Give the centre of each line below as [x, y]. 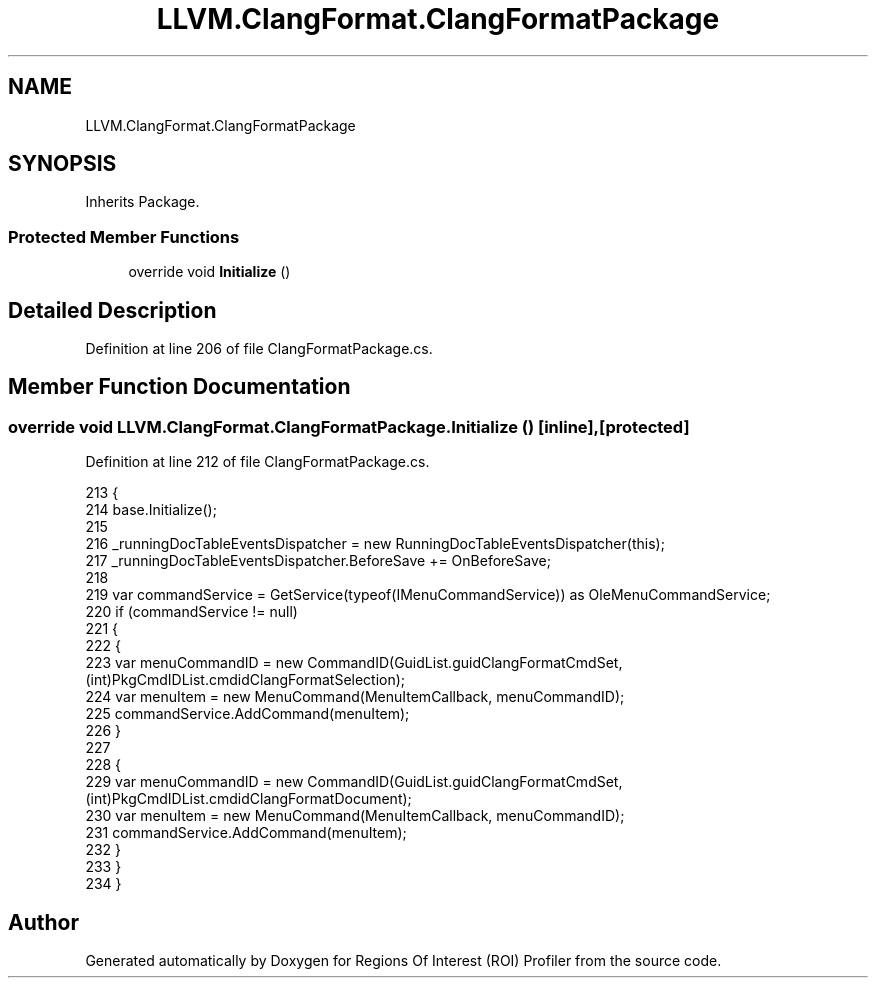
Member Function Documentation [179, 387]
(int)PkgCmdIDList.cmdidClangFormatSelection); [245, 680]
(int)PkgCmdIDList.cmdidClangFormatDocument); [248, 799]
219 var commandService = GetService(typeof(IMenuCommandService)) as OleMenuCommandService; [428, 595]
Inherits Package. [142, 202]
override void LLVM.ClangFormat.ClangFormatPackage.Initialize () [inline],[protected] [349, 426]
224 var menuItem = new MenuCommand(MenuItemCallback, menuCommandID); [355, 697]
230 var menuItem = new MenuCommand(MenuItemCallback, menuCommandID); [355, 816]
